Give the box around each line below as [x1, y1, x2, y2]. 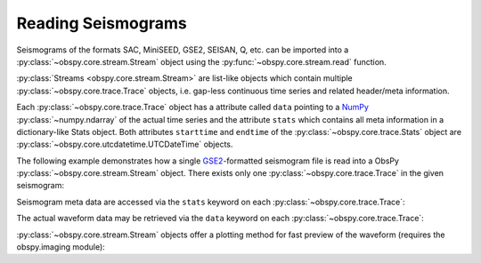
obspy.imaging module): [16, 242, 106, 252]
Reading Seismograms [16, 13, 187, 33]
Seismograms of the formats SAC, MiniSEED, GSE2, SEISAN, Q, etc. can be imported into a [16, 44, 349, 55]
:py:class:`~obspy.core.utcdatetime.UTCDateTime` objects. [16, 139, 233, 150]
